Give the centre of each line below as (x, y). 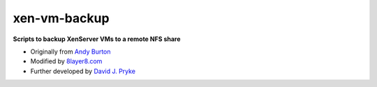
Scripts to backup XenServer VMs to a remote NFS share (97, 39)
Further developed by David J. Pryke (83, 71)
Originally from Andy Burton (71, 52)
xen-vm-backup (61, 18)
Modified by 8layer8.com (66, 61)
